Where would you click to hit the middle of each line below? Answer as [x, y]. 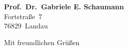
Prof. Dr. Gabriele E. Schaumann [64, 6]
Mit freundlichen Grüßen [42, 42]
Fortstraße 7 [23, 16]
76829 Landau [26, 26]
